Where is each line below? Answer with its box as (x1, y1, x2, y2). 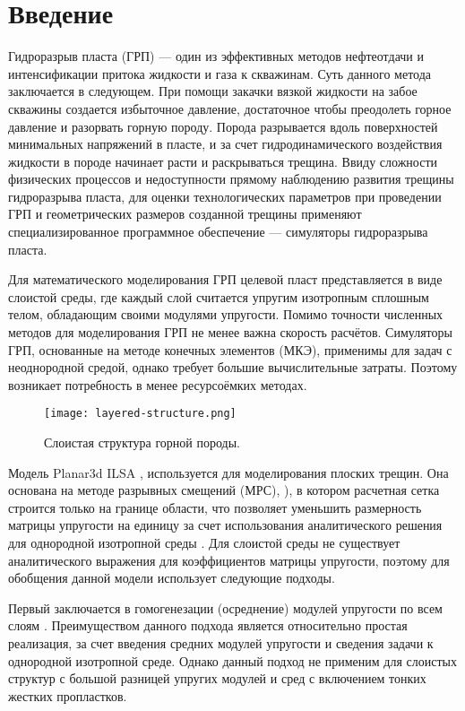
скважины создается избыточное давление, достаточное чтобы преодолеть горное (8, 99, 452, 117)
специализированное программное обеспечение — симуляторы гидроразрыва (8, 222, 428, 241)
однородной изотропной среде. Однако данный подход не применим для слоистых (8, 651, 457, 670)
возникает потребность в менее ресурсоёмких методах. (8, 375, 307, 394)
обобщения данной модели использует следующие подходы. (8, 568, 335, 587)
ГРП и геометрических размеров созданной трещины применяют (8, 204, 362, 223)
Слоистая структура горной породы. (44, 433, 240, 452)
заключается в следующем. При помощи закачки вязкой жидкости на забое (8, 82, 418, 100)
